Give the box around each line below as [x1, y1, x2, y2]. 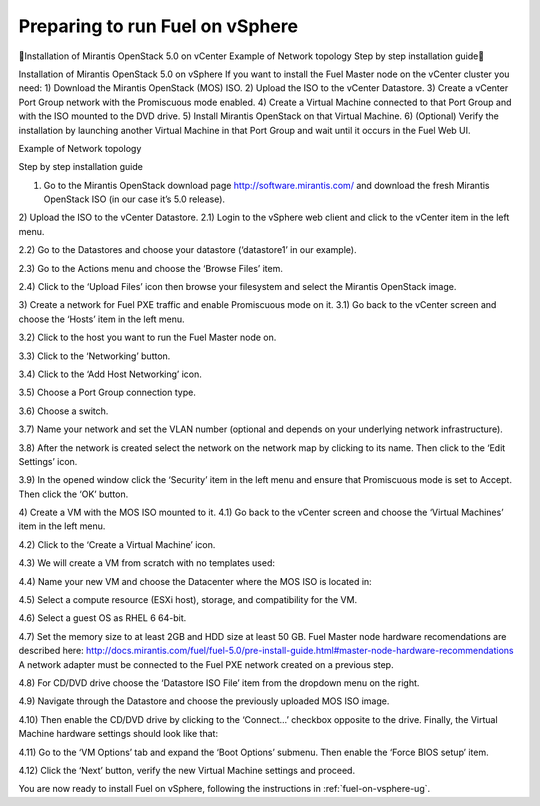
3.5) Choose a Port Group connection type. [18, 386, 197, 399]
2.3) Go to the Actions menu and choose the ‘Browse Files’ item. [18, 262, 284, 274]
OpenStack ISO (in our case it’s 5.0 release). [43, 193, 225, 205]
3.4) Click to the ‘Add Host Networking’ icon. [18, 368, 202, 380]
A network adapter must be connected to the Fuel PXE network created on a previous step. [18, 658, 394, 670]
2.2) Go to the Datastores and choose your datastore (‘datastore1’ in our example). [18, 244, 357, 256]
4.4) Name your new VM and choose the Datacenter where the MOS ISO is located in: [18, 575, 372, 587]
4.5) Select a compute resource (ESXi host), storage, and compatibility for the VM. [18, 594, 358, 606]
